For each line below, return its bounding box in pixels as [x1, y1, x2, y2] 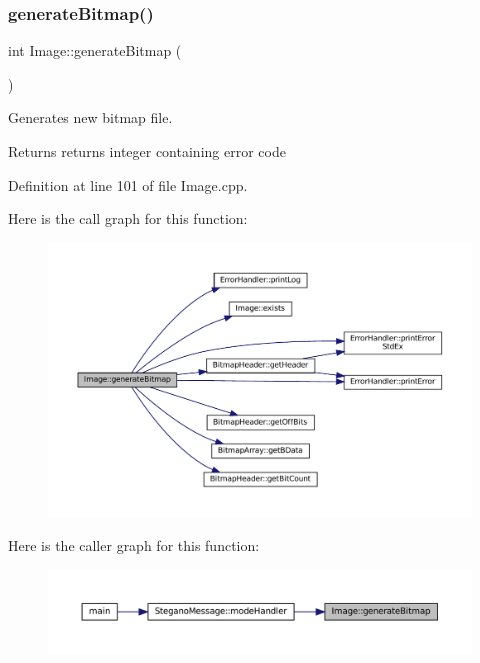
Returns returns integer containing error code [8, 141, 286, 161]
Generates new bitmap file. [8, 107, 173, 128]
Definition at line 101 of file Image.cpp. [8, 174, 248, 195]
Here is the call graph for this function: [8, 208, 248, 229]
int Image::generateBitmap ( [8, 40, 182, 61]
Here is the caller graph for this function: [8, 534, 260, 555]
